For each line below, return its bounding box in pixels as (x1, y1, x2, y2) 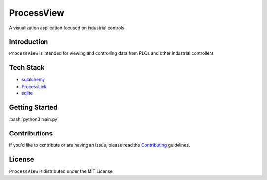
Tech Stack (9, 63, 44, 72)
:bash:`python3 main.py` (9, 116, 59, 122)
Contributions (9, 129, 53, 137)
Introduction (9, 38, 48, 46)
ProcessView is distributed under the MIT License (9, 168, 113, 174)
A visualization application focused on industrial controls (9, 25, 125, 31)
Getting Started (9, 103, 58, 111)
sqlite (21, 90, 33, 96)
